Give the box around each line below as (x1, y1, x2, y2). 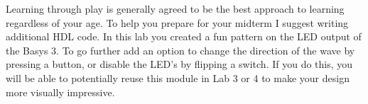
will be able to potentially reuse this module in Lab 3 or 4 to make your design (6, 70, 350, 85)
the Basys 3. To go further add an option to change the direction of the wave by (6, 42, 355, 57)
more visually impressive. (6, 84, 115, 99)
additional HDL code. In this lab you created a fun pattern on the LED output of (6, 29, 362, 44)
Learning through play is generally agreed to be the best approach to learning (6, 1, 345, 16)
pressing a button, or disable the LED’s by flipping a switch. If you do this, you (6, 57, 353, 71)
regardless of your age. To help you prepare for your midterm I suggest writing (6, 15, 349, 30)
